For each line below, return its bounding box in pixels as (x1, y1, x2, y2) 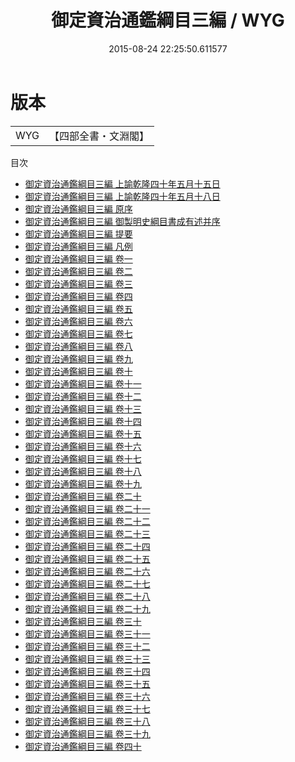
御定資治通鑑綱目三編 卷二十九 (24, 602, 151, 615)
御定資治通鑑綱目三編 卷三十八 (24, 715, 151, 727)
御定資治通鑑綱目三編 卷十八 (24, 465, 142, 477)
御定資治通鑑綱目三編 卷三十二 (24, 640, 151, 652)
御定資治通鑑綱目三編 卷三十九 (24, 727, 151, 740)
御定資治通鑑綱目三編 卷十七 (24, 452, 142, 465)
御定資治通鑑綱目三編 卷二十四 (24, 540, 151, 552)
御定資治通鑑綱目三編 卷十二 (24, 390, 142, 402)
